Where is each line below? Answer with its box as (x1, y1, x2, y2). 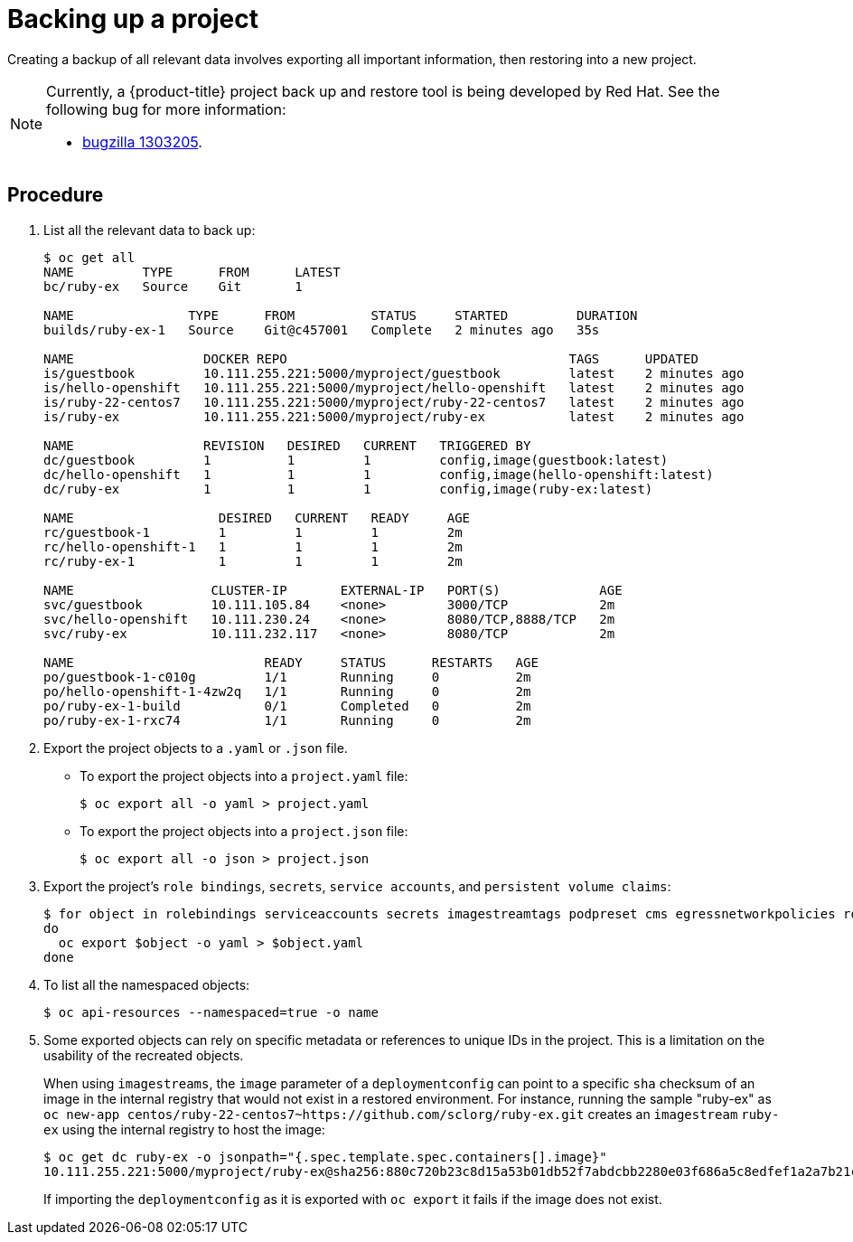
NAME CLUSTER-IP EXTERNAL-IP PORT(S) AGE (43, 582, 623, 597)
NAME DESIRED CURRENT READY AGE (43, 510, 471, 525)
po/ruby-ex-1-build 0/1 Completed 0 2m (43, 698, 531, 713)
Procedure (7, 183, 104, 207)
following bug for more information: (46, 99, 286, 118)
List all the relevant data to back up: (43, 221, 256, 238)
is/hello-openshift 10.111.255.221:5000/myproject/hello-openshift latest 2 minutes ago (43, 380, 745, 395)
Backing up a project (7, 4, 258, 34)
